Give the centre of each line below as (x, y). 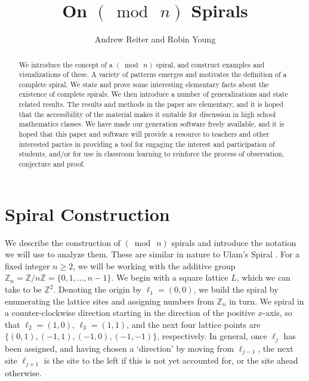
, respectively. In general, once (212, 336)
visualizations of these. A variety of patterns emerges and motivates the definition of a (153, 74)
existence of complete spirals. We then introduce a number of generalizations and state (153, 94)
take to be (23, 289)
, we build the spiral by (236, 289)
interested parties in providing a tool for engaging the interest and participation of (147, 144)
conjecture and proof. (52, 164)
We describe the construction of (63, 242)
